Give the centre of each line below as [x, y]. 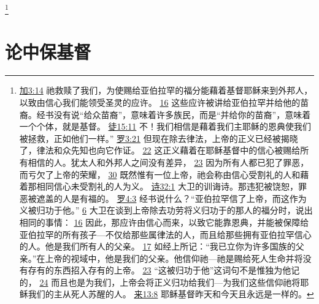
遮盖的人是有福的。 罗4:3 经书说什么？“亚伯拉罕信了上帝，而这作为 [171, 198]
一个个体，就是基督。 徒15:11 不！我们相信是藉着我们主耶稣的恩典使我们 [165, 126]
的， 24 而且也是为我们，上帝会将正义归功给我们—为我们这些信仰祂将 [160, 282]
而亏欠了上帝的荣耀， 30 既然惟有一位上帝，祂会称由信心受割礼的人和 [160, 174]
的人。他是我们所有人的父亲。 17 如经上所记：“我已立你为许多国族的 [157, 246]
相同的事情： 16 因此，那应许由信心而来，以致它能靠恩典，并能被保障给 [164, 222]
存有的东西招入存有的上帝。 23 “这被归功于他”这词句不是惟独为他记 [164, 270]
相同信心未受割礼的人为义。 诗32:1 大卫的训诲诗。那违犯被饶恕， [167, 186]
